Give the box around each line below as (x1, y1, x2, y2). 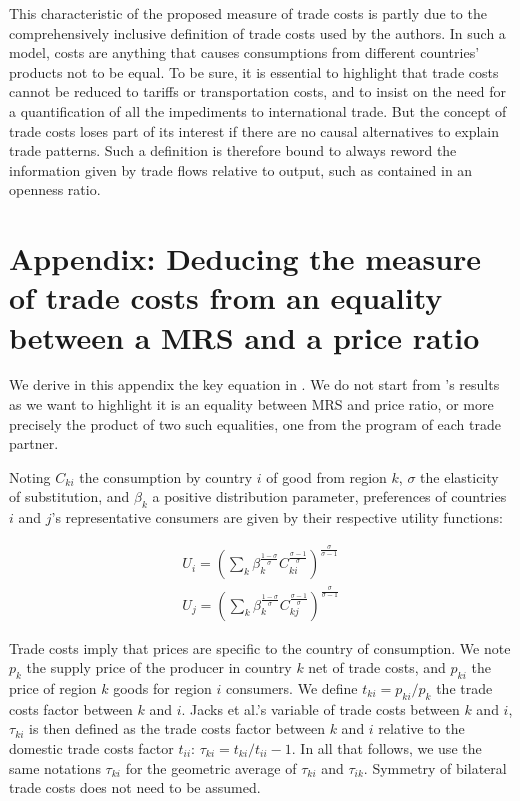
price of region (9, 677, 97, 698)
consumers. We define (225, 677, 358, 698)
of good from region (266, 466, 387, 487)
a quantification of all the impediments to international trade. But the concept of (9, 100, 507, 121)
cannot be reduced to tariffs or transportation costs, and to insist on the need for (9, 81, 506, 102)
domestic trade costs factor (9, 737, 174, 758)
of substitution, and (9, 486, 130, 507)
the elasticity (420, 466, 499, 487)
